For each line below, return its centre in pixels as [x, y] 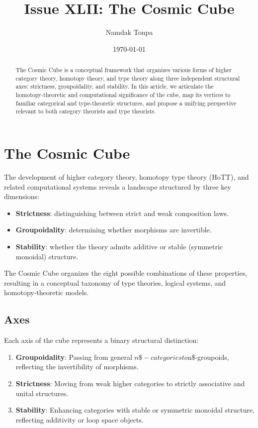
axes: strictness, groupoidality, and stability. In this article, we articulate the [115, 86]
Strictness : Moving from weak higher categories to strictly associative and [130, 383]
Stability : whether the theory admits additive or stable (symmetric [119, 246]
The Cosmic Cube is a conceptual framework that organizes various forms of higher [124, 70]
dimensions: [22, 196]
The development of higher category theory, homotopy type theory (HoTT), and [127, 176]
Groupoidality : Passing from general [74, 357]
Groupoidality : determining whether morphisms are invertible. [114, 230]
